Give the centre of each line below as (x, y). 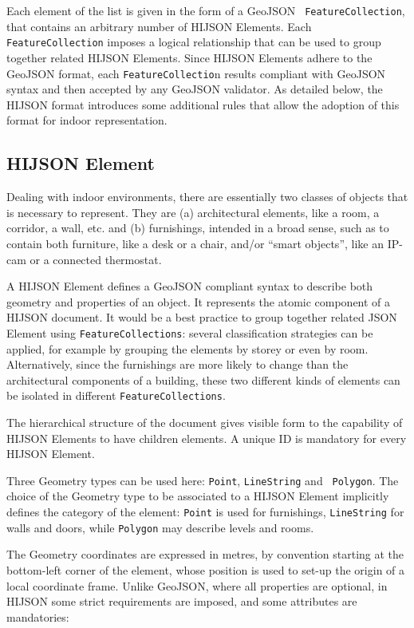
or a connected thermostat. (96, 259)
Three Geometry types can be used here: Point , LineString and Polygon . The (203, 480)
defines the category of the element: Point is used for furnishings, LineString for (205, 512)
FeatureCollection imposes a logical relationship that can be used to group (194, 42)
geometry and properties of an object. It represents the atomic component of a (199, 301)
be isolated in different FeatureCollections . (116, 395)
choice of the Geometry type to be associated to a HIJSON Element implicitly (198, 496)
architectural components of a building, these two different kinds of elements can (203, 379)
